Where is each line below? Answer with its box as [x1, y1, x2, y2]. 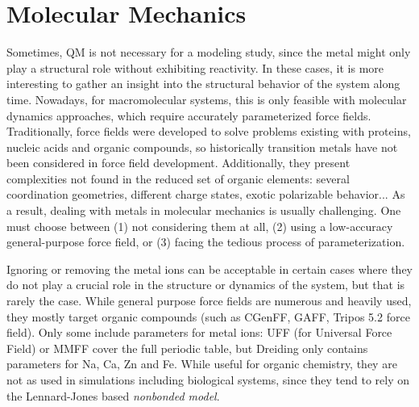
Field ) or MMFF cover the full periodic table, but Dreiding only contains [6, 339, 368, 356]
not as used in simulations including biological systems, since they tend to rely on [6, 371, 409, 388]
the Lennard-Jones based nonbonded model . [6, 387, 220, 404]
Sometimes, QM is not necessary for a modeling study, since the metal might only [6, 44, 411, 61]
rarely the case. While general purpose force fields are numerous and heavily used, [6, 292, 412, 309]
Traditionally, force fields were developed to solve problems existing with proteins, [6, 123, 411, 140]
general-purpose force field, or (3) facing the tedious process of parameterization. [6, 233, 405, 250]
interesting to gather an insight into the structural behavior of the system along [6, 75, 400, 92]
